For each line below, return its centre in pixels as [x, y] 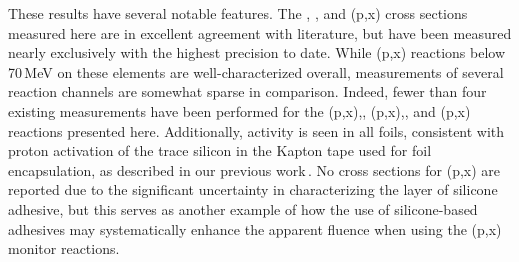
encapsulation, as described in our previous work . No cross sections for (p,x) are [254, 169]
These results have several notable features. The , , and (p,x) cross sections [238, 13]
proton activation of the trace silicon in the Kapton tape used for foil [220, 150]
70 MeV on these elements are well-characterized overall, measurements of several [256, 71]
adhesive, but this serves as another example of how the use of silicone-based [243, 208]
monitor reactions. [64, 248]
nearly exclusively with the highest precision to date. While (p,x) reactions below [257, 52]
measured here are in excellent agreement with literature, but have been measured [260, 32]
